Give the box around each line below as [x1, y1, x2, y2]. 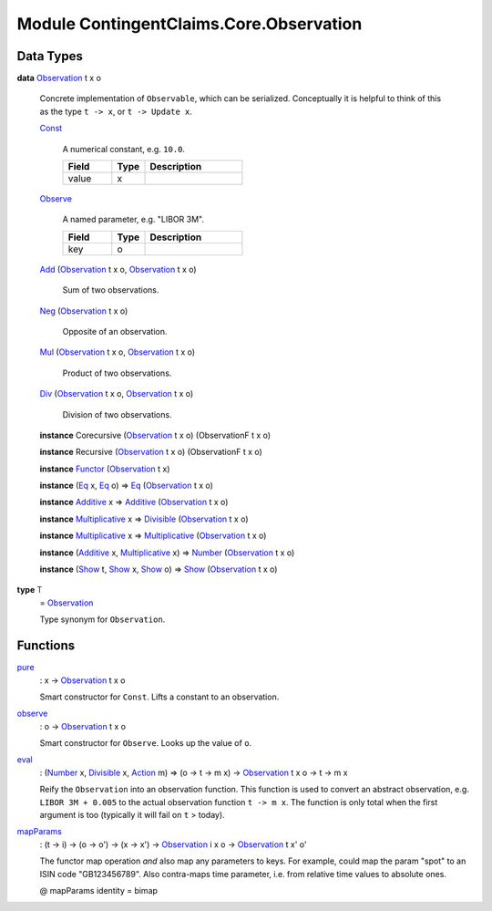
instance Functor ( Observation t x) [39, 463, 170, 474]
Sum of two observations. [62, 285, 159, 295]
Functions [16, 638, 76, 654]
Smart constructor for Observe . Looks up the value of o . [39, 738, 252, 749]
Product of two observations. [62, 368, 172, 378]
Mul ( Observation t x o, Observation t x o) [39, 347, 196, 357]
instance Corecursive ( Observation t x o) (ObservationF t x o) [39, 430, 272, 440]
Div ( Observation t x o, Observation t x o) [39, 388, 194, 399]
